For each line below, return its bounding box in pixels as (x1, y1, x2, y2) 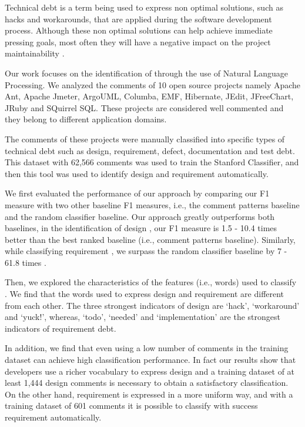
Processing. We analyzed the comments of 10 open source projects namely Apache (5, 78, 301, 91)
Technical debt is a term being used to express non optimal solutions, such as (5, 1, 283, 13)
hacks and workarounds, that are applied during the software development (5, 12, 272, 25)
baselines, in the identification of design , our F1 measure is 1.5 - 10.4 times (5, 222, 277, 234)
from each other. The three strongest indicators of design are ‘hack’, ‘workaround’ (5, 299, 300, 311)
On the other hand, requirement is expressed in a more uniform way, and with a (5, 388, 293, 400)
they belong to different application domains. (5, 113, 167, 125)
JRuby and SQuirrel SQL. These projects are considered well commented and (5, 101, 284, 114)
